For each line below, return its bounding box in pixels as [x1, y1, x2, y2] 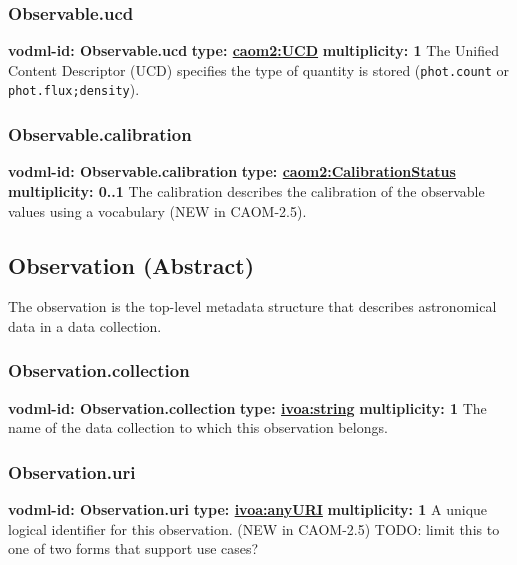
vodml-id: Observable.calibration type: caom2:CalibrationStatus [8, 161, 456, 182]
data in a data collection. [8, 315, 162, 336]
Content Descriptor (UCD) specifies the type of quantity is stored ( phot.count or [8, 59, 510, 80]
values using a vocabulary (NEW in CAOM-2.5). [8, 200, 307, 221]
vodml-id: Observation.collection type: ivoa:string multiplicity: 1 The [8, 397, 487, 418]
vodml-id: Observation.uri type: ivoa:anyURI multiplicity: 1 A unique [8, 499, 488, 520]
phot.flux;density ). [8, 79, 140, 100]
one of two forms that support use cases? [8, 538, 259, 559]
